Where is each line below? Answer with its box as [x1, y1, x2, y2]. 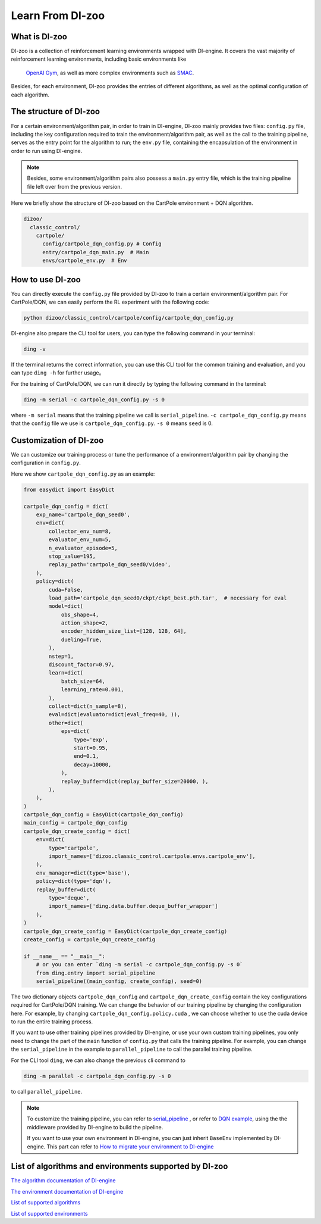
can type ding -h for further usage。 [11, 369, 105, 376]
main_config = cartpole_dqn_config [23, 819, 127, 826]
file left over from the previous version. [27, 183, 122, 190]
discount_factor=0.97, [48, 661, 115, 668]
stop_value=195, [48, 552, 96, 560]
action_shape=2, [61, 620, 109, 626]
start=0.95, [73, 744, 109, 751]
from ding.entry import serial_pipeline [36, 969, 156, 976]
